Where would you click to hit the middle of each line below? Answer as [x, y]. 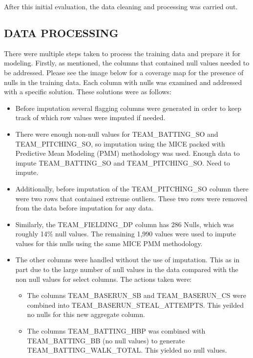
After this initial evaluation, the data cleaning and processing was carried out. [121, 6]
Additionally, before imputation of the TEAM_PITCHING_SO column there [132, 188]
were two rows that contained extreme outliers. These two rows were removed [131, 198]
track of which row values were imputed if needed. [90, 117]
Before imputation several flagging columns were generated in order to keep [128, 108]
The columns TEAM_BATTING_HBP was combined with [116, 331]
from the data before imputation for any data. [84, 208]
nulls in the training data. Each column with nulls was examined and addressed [123, 82]
